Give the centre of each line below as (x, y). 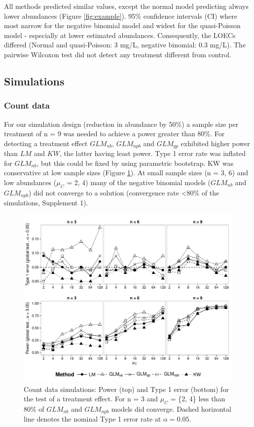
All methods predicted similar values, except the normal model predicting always (126, 6)
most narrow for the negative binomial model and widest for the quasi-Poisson (122, 25)
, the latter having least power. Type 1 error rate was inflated (153, 153)
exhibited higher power (215, 143)
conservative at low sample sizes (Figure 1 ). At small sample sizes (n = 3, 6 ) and (126, 173)
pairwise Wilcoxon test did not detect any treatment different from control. (118, 54)
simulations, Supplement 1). (46, 203)
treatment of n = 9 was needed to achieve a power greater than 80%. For (114, 134)
